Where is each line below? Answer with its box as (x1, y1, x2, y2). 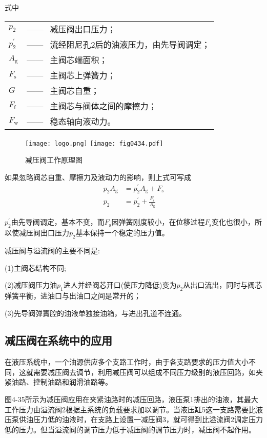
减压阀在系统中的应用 (5, 332, 112, 348)
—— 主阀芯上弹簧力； (27, 69, 116, 81)
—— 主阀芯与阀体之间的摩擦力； (27, 99, 157, 112)
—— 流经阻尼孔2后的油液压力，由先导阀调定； (27, 38, 210, 50)
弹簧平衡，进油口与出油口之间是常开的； (5, 290, 141, 301)
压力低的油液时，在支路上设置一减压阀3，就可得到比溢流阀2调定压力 (33, 414, 263, 425)
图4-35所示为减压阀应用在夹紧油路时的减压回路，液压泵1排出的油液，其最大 (5, 394, 258, 405)
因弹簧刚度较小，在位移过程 (111, 216, 205, 227)
